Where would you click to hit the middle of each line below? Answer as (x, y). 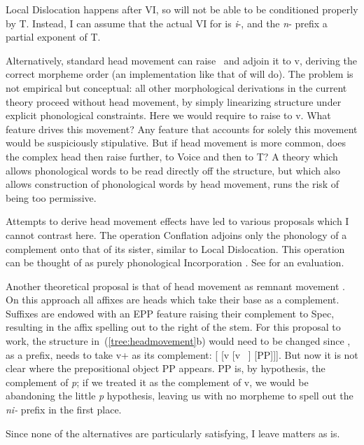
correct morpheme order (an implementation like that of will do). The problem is (180, 74)
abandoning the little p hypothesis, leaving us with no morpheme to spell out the (180, 396)
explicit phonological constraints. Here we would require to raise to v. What (168, 115)
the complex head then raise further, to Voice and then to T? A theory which (172, 156)
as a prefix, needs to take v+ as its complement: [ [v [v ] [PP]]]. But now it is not (182, 354)
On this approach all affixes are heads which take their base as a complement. (173, 300)
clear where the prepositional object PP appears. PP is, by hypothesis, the (166, 368)
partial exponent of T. (53, 37)
